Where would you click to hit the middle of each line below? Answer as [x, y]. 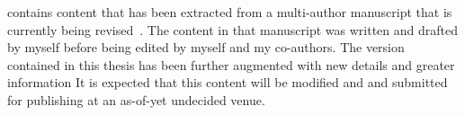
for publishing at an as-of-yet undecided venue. [136, 99]
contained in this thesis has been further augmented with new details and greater [231, 64]
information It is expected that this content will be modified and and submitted [228, 82]
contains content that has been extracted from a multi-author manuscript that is [230, 12]
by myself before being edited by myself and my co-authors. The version [206, 47]
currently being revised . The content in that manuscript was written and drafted [232, 29]
